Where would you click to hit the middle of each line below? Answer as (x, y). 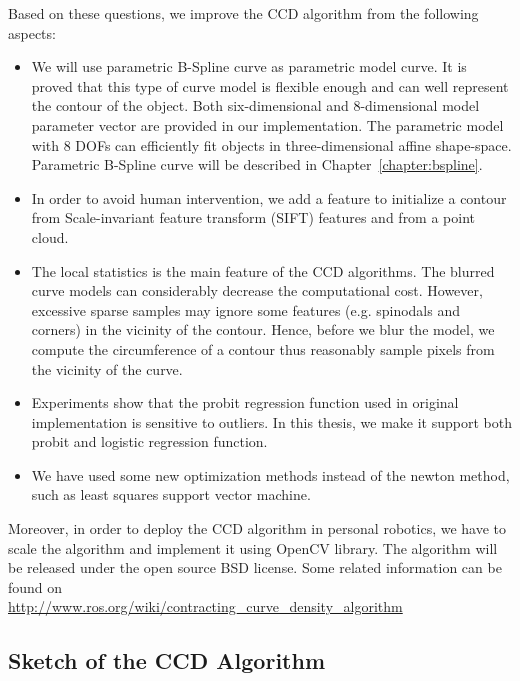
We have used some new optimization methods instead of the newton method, (270, 474)
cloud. (50, 236)
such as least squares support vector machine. (171, 494)
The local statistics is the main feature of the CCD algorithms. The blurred (263, 270)
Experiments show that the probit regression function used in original (245, 402)
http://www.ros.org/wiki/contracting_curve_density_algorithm (205, 606)
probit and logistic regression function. (149, 441)
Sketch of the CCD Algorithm (167, 660)
